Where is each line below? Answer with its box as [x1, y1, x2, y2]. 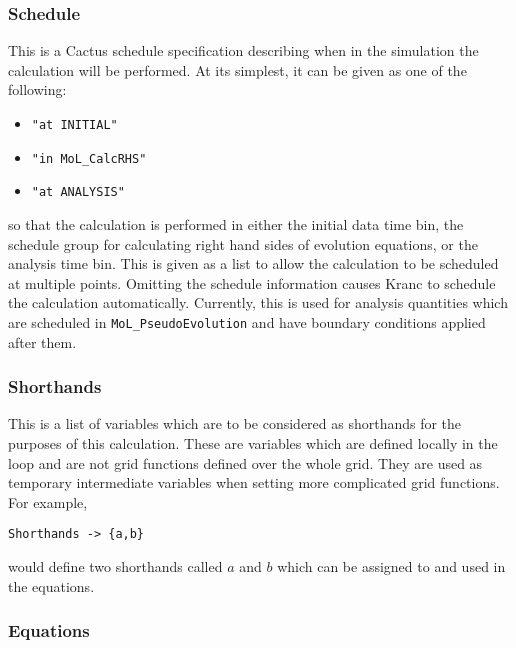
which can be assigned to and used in [277, 556, 506, 577]
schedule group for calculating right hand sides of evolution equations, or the [8, 233, 478, 254]
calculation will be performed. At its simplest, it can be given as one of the [8, 59, 467, 80]
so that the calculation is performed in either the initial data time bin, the [8, 213, 464, 234]
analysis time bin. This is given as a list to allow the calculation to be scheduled [8, 253, 499, 274]
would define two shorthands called [8, 556, 223, 577]
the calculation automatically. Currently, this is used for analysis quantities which [8, 292, 508, 313]
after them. [8, 331, 77, 352]
